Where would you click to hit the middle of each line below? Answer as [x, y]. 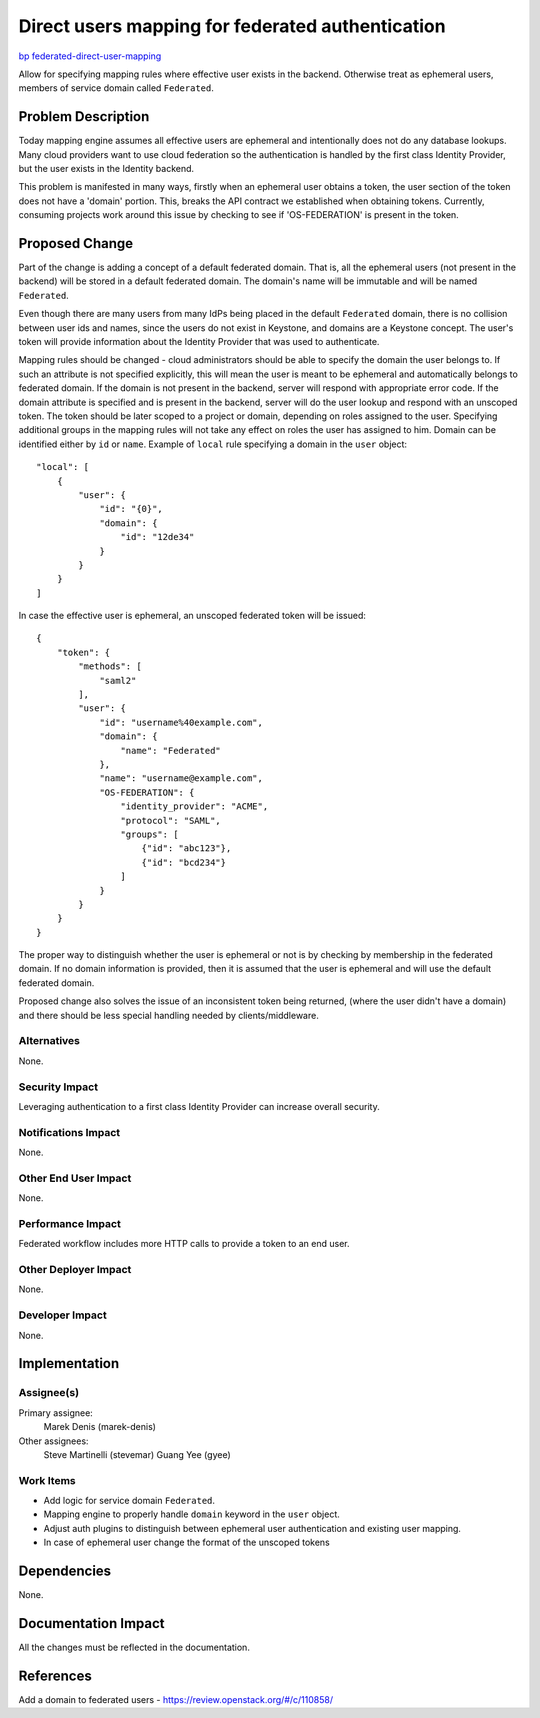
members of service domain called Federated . [116, 88]
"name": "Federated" [171, 750]
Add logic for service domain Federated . [129, 1501]
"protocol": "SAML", [171, 820]
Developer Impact [62, 1315]
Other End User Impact [75, 1178]
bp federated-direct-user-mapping [90, 56]
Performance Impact [70, 1223]
